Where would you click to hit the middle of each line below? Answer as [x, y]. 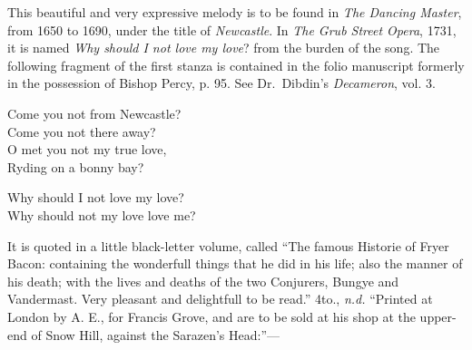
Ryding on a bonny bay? [76, 166]
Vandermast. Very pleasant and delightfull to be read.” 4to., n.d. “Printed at [220, 299]
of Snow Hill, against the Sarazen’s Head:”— [156, 334]
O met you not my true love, [87, 149]
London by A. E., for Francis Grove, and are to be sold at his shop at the [211, 316]
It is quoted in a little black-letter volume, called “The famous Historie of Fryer [228, 245]
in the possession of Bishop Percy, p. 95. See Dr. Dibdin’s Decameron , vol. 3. [221, 83]
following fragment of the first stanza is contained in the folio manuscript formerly [236, 65]
